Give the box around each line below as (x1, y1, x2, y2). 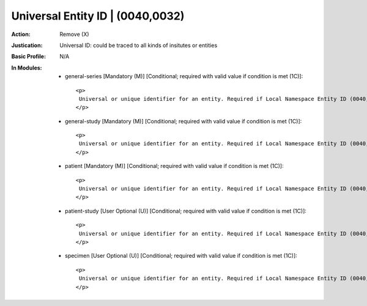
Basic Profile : (11, 53, 46, 60)
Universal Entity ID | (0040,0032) (11, 9, 185, 23)
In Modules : (11, 64, 42, 71)
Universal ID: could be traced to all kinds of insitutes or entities (59, 42, 218, 49)
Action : (11, 31, 31, 38)
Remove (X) (59, 31, 89, 38)
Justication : (11, 42, 43, 49)
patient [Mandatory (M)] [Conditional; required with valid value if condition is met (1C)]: (65, 162, 284, 170)
